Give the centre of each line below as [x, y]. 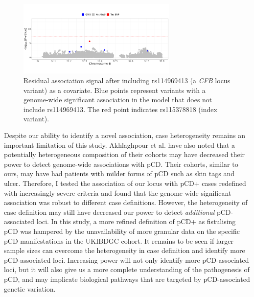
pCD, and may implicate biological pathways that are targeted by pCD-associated [127, 279]
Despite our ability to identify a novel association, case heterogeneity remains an [125, 135]
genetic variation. [30, 288]
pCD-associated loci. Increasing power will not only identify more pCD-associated [127, 260]
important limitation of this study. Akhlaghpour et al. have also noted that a [120, 145]
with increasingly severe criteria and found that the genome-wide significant [118, 193]
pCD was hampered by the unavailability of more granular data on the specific [122, 231]
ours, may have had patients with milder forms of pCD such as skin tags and [119, 173]
